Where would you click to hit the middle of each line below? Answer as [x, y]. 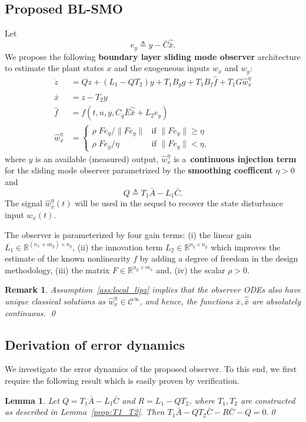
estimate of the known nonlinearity [68, 258]
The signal [24, 203]
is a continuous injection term [235, 158]
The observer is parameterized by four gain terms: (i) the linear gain [128, 234]
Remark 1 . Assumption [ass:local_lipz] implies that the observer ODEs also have [153, 289]
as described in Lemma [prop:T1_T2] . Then [85, 412]
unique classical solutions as [55, 301]
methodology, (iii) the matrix [57, 269]
